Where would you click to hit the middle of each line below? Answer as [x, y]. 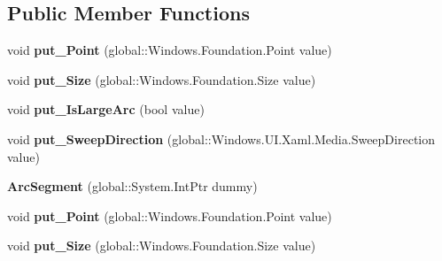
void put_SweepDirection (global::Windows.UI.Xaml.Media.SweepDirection [221, 138]
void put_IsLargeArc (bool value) [106, 109]
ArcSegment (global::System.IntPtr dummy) [132, 186]
